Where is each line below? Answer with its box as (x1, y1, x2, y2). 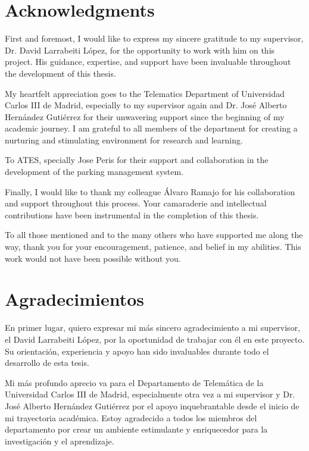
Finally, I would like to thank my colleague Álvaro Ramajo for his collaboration (5, 185, 295, 198)
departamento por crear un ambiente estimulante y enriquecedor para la (5, 423, 268, 436)
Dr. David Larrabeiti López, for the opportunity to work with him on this (5, 43, 275, 56)
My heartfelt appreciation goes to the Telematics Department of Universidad (5, 87, 285, 99)
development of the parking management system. (5, 165, 184, 178)
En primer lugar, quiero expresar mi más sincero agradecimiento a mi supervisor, (5, 321, 301, 334)
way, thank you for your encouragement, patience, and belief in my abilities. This (5, 240, 301, 253)
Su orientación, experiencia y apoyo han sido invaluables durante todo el (5, 344, 269, 357)
